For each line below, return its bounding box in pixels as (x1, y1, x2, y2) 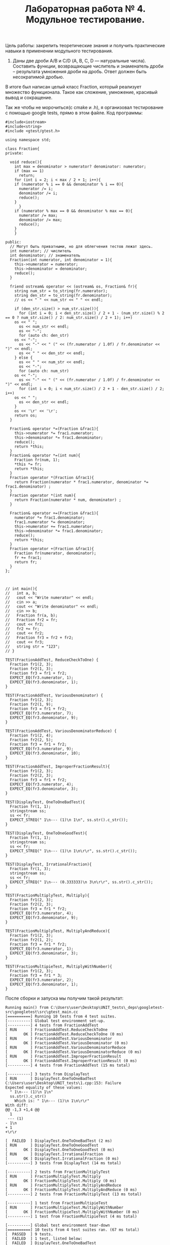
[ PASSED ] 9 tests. (5, 1232, 53, 1237)
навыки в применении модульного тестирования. (5, 48, 113, 54)
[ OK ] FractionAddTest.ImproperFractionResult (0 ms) (5, 1059, 138, 1064)
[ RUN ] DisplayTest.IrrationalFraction (5, 1152, 103, 1157)
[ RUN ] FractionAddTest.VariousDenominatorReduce (5, 1045, 126, 1050)
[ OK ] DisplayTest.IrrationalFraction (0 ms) (5, 1156, 119, 1161)
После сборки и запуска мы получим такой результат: (5, 995, 123, 1001)
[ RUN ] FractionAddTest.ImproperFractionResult (5, 1054, 122, 1059)
